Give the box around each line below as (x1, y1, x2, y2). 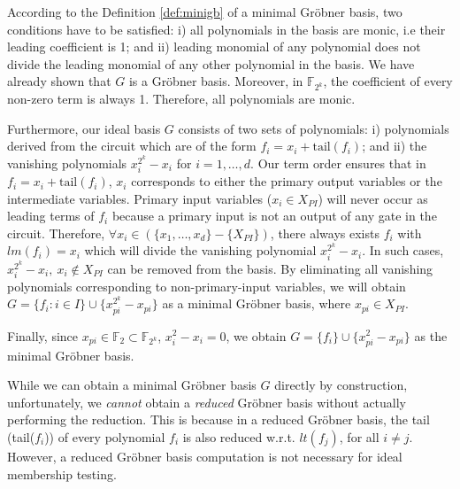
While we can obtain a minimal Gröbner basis (7, 376, 257, 394)
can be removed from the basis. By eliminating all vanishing (107, 259, 433, 277)
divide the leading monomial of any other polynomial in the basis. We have (7, 54, 415, 73)
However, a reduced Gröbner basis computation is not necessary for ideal (7, 447, 402, 466)
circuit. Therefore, (7, 223, 105, 242)
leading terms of (7, 206, 95, 225)
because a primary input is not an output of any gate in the (111, 206, 437, 225)
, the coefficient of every (323, 72, 453, 90)
